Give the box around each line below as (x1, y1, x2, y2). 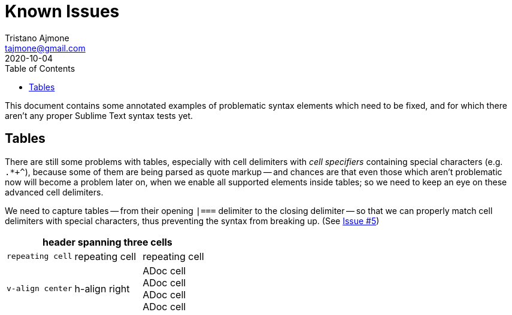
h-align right (74, 282, 130, 295)
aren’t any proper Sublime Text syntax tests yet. (5, 110, 193, 121)
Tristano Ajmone (5, 32, 69, 43)
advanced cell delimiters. (5, 186, 104, 197)
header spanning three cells (42, 236, 172, 248)
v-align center (7, 284, 72, 293)
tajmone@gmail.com (5, 42, 86, 53)
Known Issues (5, 1, 120, 22)
